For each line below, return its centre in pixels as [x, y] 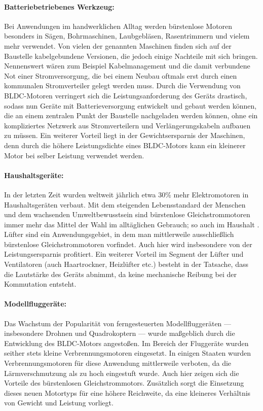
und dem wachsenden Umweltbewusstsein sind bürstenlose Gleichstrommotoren [127, 214]
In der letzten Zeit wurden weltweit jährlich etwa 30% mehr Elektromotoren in [126, 194]
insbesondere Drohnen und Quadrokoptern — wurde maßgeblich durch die [120, 333]
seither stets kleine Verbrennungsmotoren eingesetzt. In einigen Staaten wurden [128, 353]
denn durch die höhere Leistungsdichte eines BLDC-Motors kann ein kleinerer [125, 145]
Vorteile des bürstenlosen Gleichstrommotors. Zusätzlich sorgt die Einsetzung [124, 383]
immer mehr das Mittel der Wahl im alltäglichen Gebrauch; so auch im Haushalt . [132, 224]
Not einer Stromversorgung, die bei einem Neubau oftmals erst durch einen [121, 75]
